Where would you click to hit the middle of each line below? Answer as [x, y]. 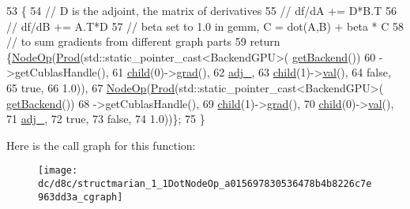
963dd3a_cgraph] [81, 197]
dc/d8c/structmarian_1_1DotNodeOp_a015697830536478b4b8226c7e [205, 184]
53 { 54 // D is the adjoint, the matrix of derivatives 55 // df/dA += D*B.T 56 [201, 10]
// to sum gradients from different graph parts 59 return [143, 41]
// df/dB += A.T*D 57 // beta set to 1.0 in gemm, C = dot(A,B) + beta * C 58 [205, 26]
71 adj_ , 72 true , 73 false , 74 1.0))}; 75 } [106, 119]
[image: [58, 171]
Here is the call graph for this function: [101, 145]
